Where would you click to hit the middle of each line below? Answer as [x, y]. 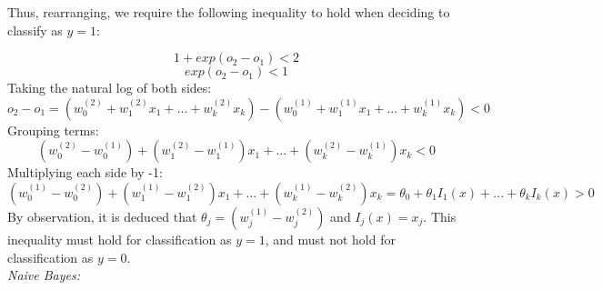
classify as [35, 30]
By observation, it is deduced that [102, 216]
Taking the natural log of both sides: [110, 88]
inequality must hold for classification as [120, 239]
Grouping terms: [53, 130]
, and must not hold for [330, 239]
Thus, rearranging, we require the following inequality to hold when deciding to [229, 12]
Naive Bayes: [44, 275]
